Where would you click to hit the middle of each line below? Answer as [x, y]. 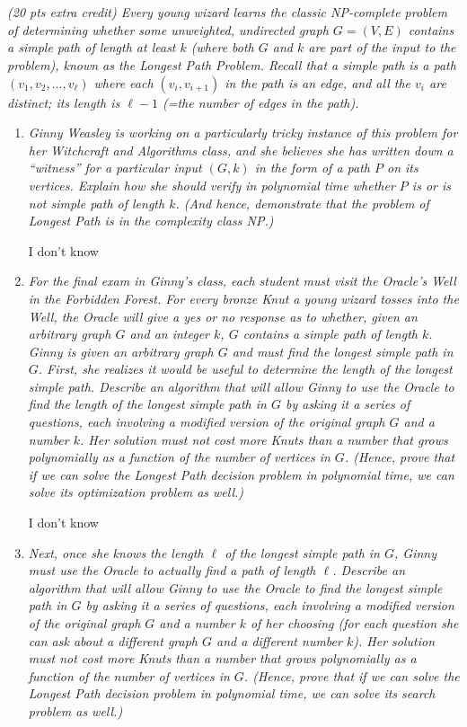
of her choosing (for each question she [354, 623]
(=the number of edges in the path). [260, 102]
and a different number [279, 640]
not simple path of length [97, 203]
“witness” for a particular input [115, 168]
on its [402, 168]
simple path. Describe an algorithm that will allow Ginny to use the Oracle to [241, 386]
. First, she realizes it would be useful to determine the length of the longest [245, 369]
